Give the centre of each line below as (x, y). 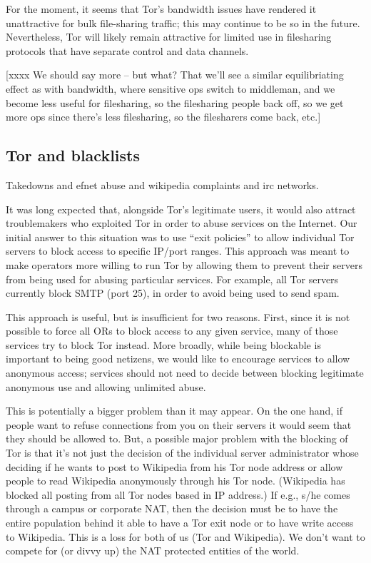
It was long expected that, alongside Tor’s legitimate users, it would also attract (181, 209)
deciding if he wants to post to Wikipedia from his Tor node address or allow (174, 466)
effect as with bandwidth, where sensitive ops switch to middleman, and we (171, 88)
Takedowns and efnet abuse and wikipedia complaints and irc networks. (162, 184)
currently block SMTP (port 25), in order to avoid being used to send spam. (173, 293)
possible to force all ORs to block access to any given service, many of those (172, 331)
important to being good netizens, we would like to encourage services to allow (178, 359)
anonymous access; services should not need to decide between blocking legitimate (185, 373)
